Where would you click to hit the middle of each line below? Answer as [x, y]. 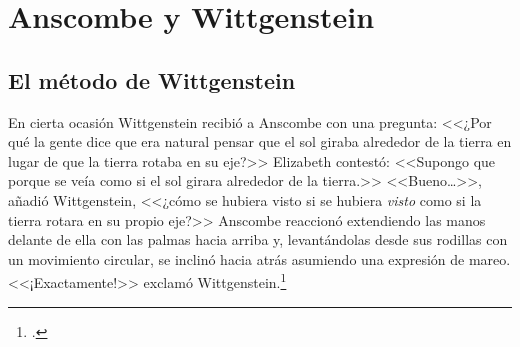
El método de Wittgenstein [152, 79]
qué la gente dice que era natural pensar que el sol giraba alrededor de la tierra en [260, 141]
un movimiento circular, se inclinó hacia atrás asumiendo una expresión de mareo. [259, 258]
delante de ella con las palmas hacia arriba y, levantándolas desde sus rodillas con [258, 239]
